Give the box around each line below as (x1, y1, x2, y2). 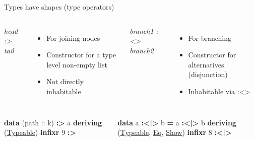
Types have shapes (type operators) (4, 2, 114, 12)
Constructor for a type (46, 49, 116, 60)
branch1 (130, 25, 154, 36)
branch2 (130, 45, 154, 55)
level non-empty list (46, 59, 107, 69)
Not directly (46, 76, 84, 87)
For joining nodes (46, 32, 100, 43)
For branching (188, 32, 232, 43)
